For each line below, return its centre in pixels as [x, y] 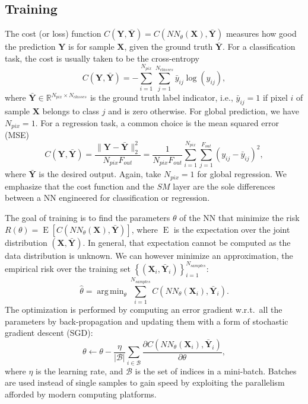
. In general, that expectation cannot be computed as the [187, 242]
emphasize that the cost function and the [80, 186]
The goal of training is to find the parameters [88, 217]
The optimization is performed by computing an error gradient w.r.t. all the [144, 310]
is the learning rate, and [80, 371]
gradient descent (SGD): [49, 333]
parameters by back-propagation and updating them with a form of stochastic [147, 321]
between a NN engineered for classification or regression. [107, 198]
